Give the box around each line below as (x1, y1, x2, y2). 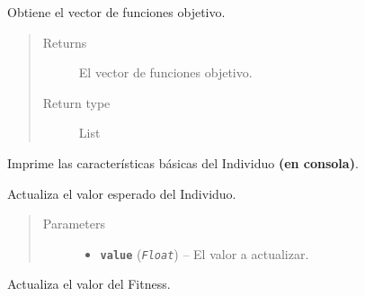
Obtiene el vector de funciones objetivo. (7, 3, 226, 21)
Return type (42, 93, 111, 112)
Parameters (42, 214, 105, 233)
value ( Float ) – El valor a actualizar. (100, 244, 309, 263)
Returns (42, 32, 87, 51)
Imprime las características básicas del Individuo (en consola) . (7, 153, 359, 172)
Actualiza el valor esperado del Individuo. (7, 184, 236, 202)
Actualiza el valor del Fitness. (7, 274, 171, 293)
